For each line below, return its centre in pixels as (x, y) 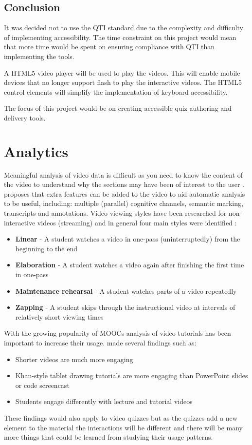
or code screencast (42, 385)
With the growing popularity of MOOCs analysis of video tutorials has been (117, 333)
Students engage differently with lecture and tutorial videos (104, 401)
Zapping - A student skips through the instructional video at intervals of (125, 307)
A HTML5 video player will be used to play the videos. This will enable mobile (122, 72)
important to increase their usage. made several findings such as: (100, 342)
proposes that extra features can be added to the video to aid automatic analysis (125, 193)
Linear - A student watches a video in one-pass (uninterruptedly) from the (128, 239)
